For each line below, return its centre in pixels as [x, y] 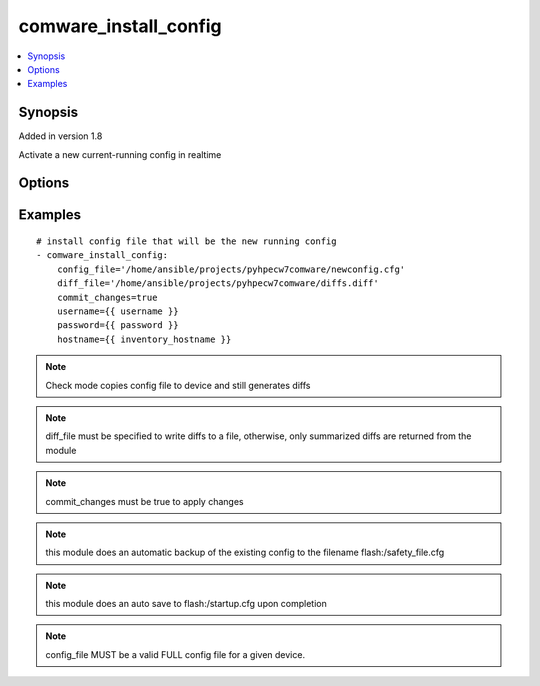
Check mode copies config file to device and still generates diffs [178, 385]
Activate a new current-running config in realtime [120, 154]
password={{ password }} [117, 325]
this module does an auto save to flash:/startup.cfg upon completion [186, 604]
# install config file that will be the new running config [186, 241]
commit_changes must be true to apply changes [144, 501]
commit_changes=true [107, 297]
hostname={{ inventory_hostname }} [144, 339]
